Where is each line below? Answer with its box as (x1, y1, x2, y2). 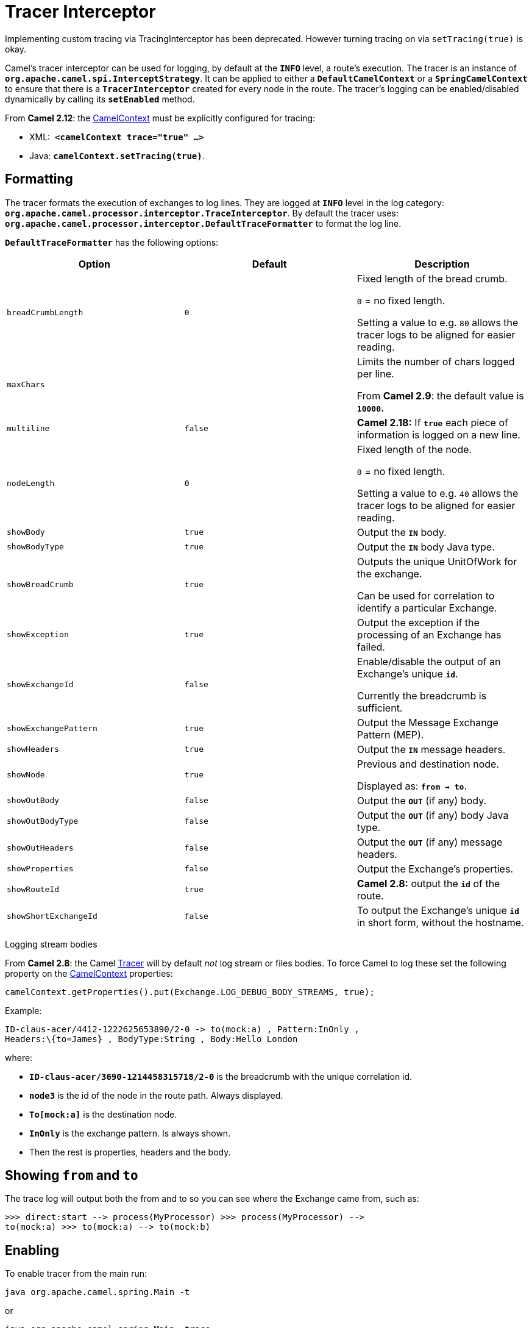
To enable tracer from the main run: (5, 1268, 147, 1279)
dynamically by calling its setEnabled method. (5, 93, 195, 104)
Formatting (5, 171, 73, 187)
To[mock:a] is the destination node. (29, 1108, 177, 1119)
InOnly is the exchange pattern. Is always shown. (29, 1127, 231, 1138)
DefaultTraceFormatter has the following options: (5, 237, 219, 248)
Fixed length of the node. (356, 443, 472, 455)
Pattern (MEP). (356, 728, 424, 741)
